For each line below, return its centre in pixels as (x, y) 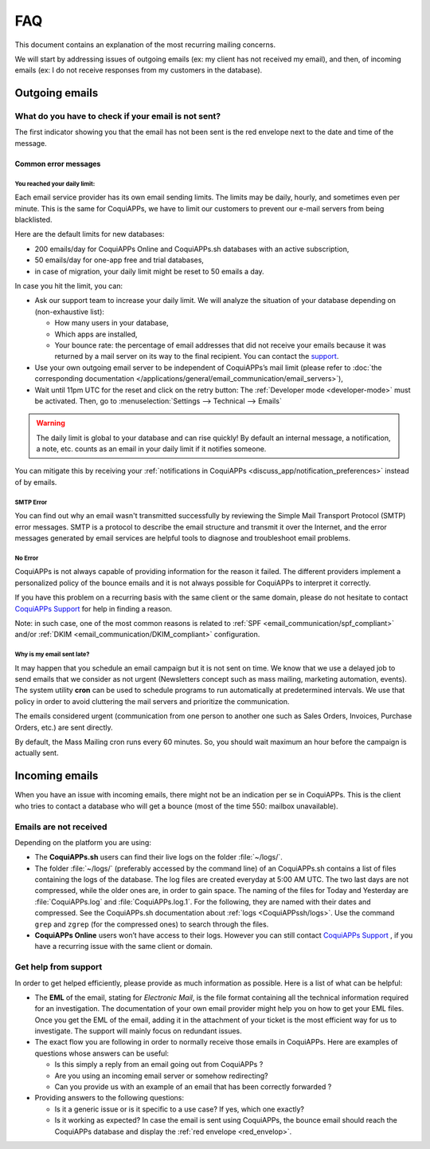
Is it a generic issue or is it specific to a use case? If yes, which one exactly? (180, 1109)
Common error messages (58, 163)
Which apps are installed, (96, 334)
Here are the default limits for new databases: (90, 234)
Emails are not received (61, 827)
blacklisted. (33, 220)
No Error (27, 558)
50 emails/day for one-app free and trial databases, (119, 260)
